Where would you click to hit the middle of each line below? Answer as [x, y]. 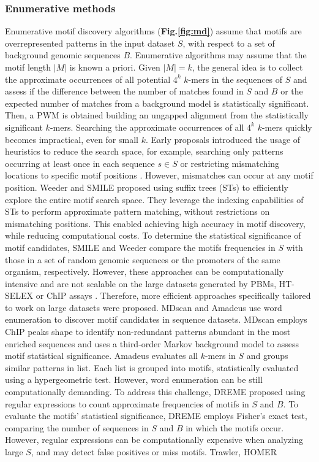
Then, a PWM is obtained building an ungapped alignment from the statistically [157, 115]
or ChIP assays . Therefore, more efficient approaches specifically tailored [173, 295]
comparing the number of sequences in [77, 427]
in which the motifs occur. [235, 427]
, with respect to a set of [229, 43]
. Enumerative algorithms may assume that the [218, 55]
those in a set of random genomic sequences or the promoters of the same [143, 259]
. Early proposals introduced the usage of [223, 139]
